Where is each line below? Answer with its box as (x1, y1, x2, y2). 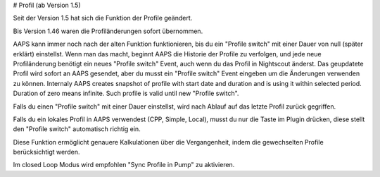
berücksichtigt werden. (13, 148, 80, 157)
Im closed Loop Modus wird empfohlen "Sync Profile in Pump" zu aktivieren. (13, 161, 235, 169)
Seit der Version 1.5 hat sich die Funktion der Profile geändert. (13, 14, 193, 23)
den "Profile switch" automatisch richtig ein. (13, 125, 141, 133)
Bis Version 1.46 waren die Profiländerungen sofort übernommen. (13, 27, 203, 35)
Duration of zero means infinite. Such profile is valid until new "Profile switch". (13, 89, 239, 98)
